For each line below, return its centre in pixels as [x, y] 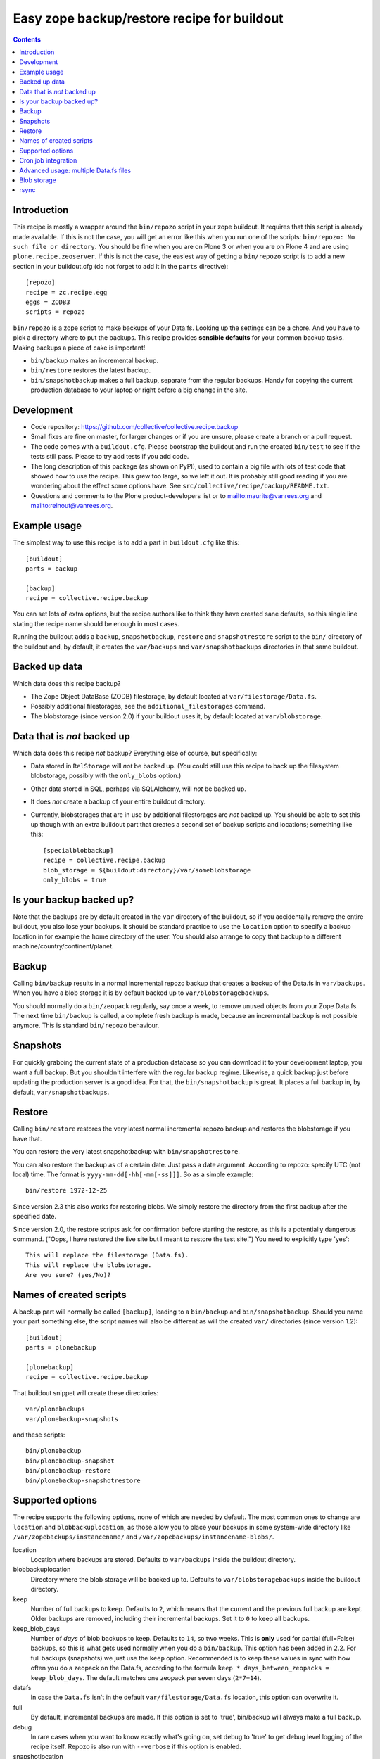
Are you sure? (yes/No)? [68, 1275]
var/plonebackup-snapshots [72, 1419]
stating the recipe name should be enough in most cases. [96, 623]
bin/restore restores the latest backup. [91, 370]
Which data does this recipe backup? [67, 683]
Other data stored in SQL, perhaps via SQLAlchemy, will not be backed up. [138, 789]
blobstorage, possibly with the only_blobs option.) [106, 776]
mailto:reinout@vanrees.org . [72, 506]
